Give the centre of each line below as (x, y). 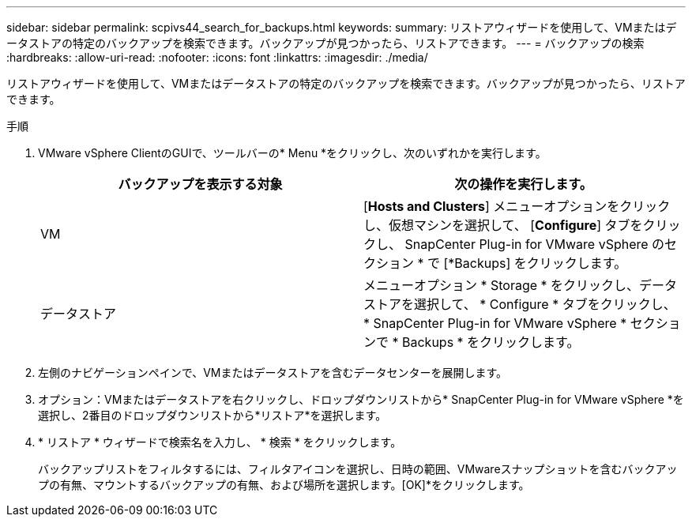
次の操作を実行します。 (523, 184)
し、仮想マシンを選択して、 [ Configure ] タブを (503, 225)
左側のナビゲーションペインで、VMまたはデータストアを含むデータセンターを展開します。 (273, 372)
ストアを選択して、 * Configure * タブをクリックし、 (520, 304)
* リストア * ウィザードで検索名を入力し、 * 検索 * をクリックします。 (220, 442)
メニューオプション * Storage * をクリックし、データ (521, 285)
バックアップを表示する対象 (200, 184)
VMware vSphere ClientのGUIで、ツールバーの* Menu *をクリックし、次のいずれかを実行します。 (292, 153)
